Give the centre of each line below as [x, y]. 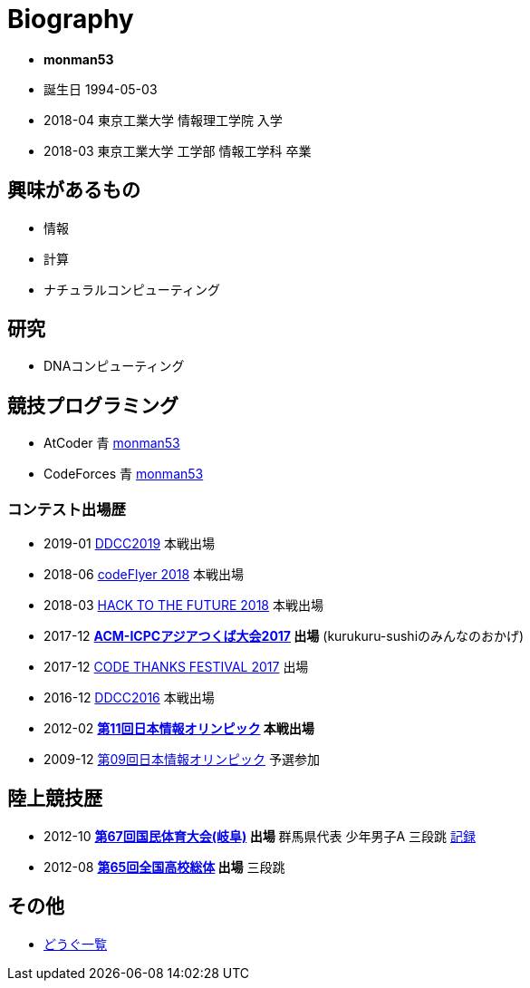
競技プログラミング [93, 405]
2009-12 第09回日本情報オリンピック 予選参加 [182, 760]
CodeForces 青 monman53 [124, 474]
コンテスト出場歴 [67, 509]
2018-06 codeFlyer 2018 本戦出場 [144, 575]
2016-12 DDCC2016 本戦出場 [129, 698]
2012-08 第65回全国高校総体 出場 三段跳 [164, 867]
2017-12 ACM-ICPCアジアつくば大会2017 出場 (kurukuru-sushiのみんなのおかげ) [284, 636]
